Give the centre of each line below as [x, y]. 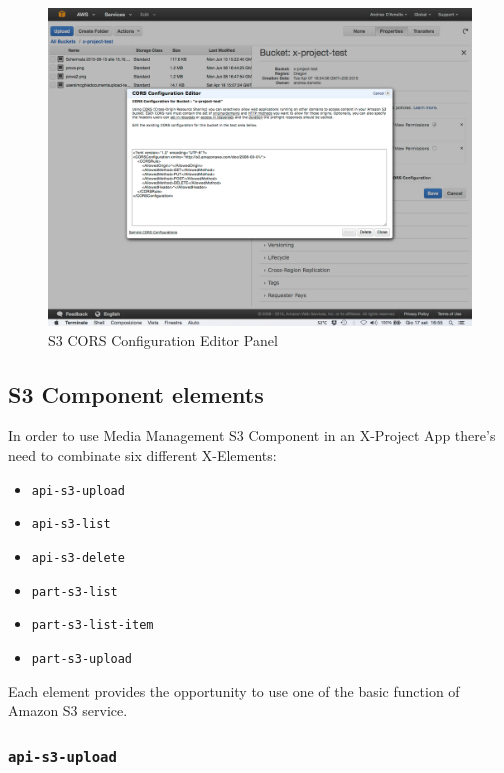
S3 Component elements [136, 393]
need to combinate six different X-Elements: [142, 454]
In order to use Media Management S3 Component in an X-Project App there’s [252, 435]
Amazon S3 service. [68, 710]
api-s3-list [71, 524]
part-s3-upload [82, 658]
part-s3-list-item [92, 625]
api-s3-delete [78, 557]
